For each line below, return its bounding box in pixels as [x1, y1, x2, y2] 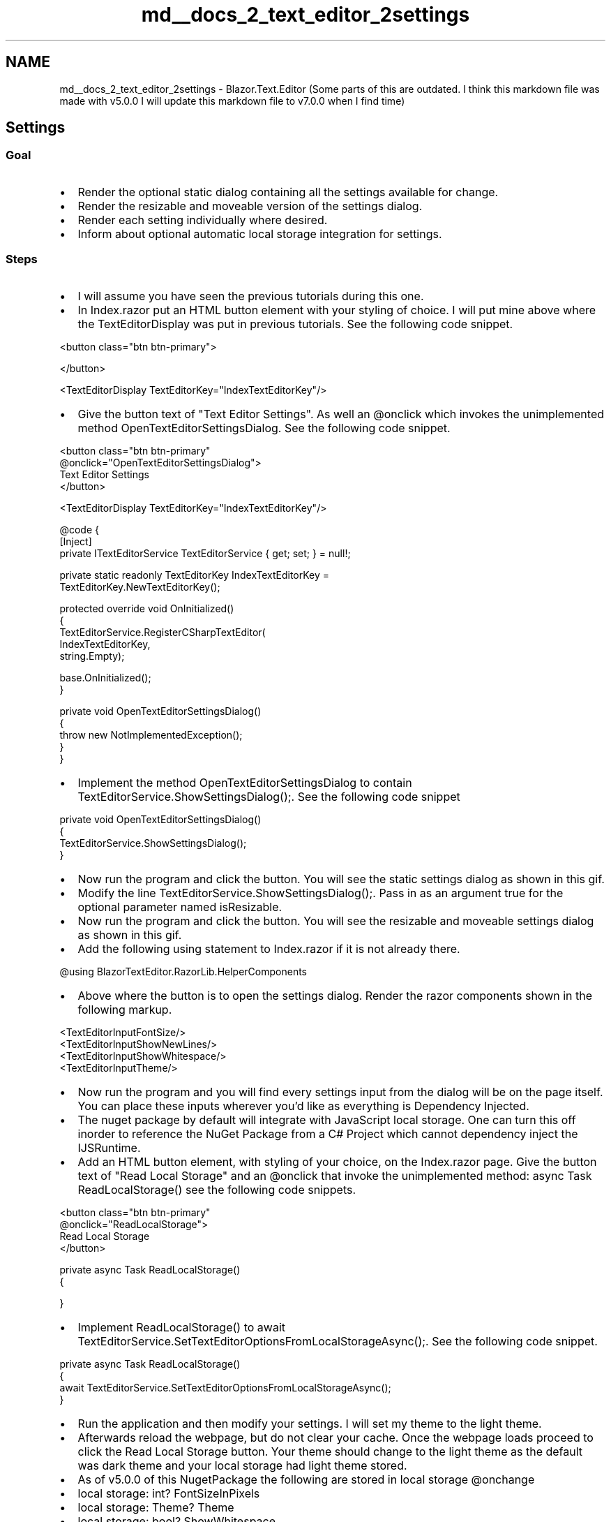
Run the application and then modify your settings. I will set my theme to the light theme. [77, 1416, 542, 1431]
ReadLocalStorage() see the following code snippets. [77, 1182, 356, 1197]
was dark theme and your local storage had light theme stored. [77, 1458, 407, 1472]
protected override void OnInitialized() [59, 602, 234, 614]
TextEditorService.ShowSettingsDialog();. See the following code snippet [77, 789, 460, 804]
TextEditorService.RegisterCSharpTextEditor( [59, 626, 266, 638]
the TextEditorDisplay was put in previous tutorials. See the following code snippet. [77, 316, 513, 331]
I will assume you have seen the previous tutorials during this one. [77, 288, 424, 303]
